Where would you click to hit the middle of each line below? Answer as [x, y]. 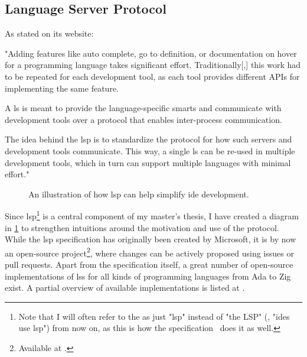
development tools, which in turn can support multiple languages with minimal [148, 162]
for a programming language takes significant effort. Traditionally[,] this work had [153, 65]
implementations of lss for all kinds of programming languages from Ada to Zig [148, 276]
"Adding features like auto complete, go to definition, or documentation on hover [151, 53]
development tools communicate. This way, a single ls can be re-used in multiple [150, 150]
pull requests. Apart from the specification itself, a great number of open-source [149, 264]
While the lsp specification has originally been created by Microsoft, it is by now [151, 239]
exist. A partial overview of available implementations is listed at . [125, 288]
